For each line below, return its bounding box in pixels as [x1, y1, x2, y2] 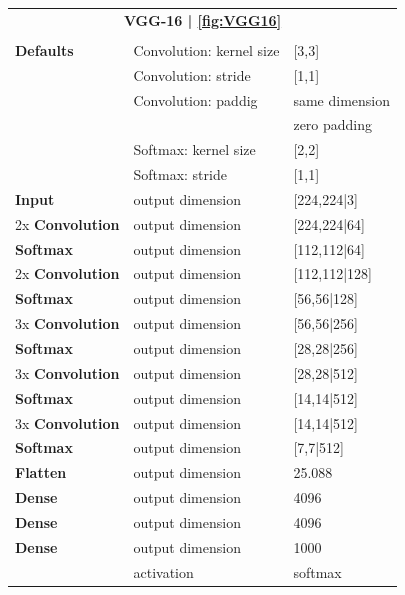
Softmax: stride [133, 164, 227, 185]
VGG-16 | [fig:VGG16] [123, 9, 282, 30]
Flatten [15, 462, 67, 483]
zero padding [293, 114, 373, 135]
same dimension [293, 89, 391, 110]
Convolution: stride [133, 64, 251, 85]
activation [133, 561, 194, 582]
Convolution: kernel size [133, 39, 280, 60]
